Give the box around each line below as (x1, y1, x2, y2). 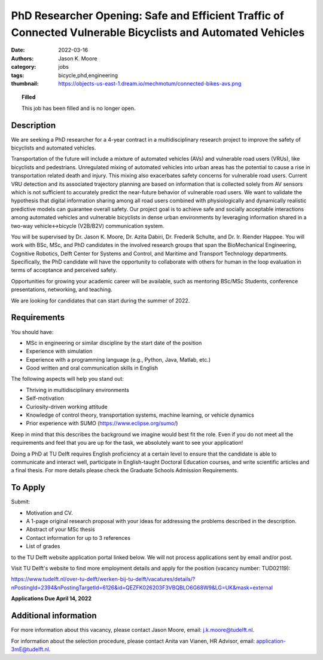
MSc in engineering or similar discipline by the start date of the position (26, 339, 202, 346)
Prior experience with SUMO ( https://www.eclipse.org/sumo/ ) (26, 420, 178, 427)
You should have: (11, 328, 54, 335)
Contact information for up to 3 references (26, 534, 131, 541)
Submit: (11, 498, 31, 505)
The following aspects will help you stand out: (11, 375, 124, 383)
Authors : (11, 54, 34, 62)
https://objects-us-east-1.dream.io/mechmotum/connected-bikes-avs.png (58, 80, 242, 87)
